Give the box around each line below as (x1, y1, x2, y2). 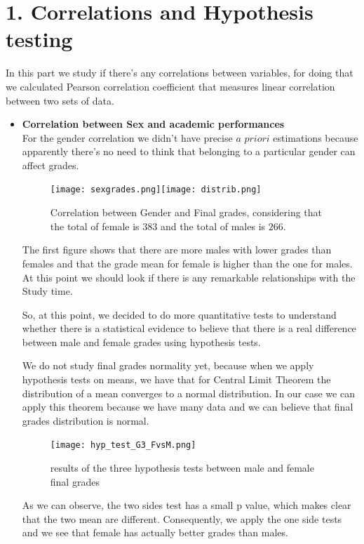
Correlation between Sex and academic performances (22, 117, 285, 131)
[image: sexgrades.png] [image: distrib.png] (50, 185, 262, 195)
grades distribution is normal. (22, 413, 149, 427)
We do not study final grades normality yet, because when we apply (22, 358, 314, 373)
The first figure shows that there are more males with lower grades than (22, 242, 332, 257)
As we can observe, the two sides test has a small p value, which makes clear (22, 498, 351, 512)
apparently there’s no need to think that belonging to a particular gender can (22, 144, 356, 159)
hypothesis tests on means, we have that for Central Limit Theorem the (22, 372, 331, 387)
